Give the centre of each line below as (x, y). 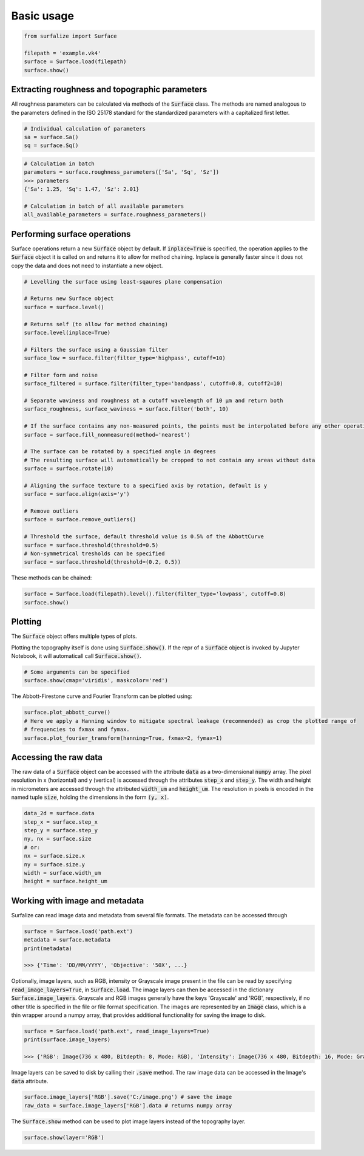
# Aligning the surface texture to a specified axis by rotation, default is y (146, 485)
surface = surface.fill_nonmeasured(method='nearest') (107, 435)
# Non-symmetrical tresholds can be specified (94, 554)
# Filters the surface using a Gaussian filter (96, 350)
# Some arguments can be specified (77, 672)
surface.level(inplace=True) (67, 332)
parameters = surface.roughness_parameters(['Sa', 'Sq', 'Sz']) (122, 172)
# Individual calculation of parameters (85, 128)
